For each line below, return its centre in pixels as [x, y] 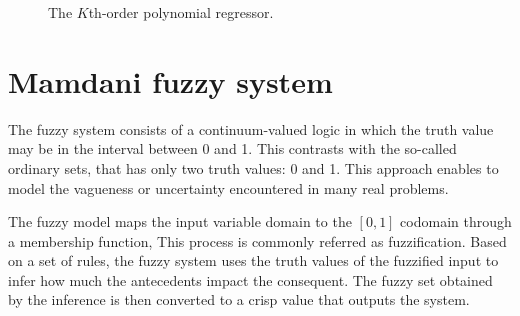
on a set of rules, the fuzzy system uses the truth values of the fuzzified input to [253, 260]
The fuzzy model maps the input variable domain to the [180, 221]
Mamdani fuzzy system [170, 80]
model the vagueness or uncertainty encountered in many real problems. [228, 187]
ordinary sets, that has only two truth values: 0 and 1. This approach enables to [253, 167]
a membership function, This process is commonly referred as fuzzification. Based [257, 240]
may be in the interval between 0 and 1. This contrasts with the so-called [232, 148]
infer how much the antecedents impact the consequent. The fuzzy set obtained [250, 279]
